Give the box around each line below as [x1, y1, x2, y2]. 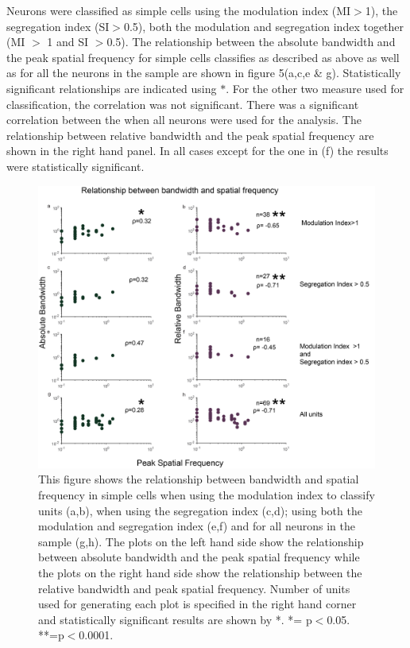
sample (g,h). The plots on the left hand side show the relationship [38, 533, 364, 549]
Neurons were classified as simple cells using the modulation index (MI [6, 2, 351, 18]
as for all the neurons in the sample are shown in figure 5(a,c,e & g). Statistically [6, 64, 401, 81]
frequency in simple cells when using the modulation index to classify [38, 486, 375, 502]
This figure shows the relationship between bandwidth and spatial [38, 471, 359, 487]
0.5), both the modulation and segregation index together [123, 17, 404, 34]
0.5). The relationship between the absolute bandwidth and [106, 33, 396, 50]
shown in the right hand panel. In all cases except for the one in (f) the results [6, 142, 389, 159]
